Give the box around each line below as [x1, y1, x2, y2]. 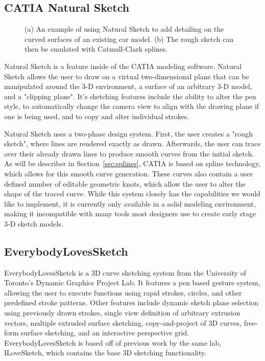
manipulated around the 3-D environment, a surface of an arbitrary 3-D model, [4, 81, 252, 92]
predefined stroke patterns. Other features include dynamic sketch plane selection [4, 297, 258, 308]
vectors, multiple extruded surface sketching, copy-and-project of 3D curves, [4, 317, 242, 328]
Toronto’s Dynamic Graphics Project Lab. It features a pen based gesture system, [4, 277, 260, 288]
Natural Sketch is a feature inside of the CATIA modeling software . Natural [4, 60, 242, 71]
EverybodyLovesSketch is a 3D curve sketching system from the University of [4, 267, 247, 278]
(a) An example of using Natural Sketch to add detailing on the [25, 24, 224, 34]
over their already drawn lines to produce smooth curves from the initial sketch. [4, 148, 254, 159]
